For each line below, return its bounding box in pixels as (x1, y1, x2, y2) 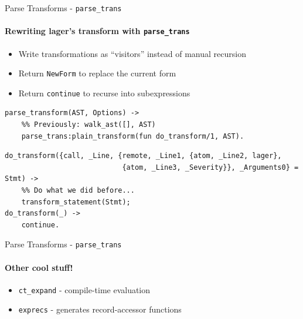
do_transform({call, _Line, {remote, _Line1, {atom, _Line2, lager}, (5, 152, 282, 160)
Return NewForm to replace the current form (18, 67, 176, 79)
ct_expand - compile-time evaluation (18, 283, 151, 296)
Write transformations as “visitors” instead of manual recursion (18, 47, 246, 59)
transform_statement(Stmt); (21, 197, 131, 206)
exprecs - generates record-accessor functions (18, 303, 182, 315)
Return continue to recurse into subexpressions (18, 86, 190, 99)
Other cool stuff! (5, 261, 73, 273)
